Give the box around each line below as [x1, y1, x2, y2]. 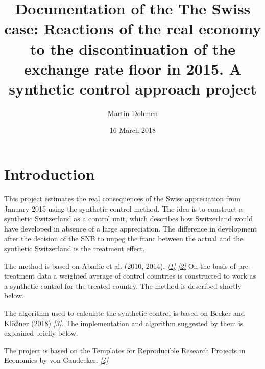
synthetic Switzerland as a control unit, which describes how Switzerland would [4, 213, 253, 224]
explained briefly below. [4, 328, 78, 338]
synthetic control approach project [9, 78, 257, 99]
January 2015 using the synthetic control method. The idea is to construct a [4, 203, 243, 214]
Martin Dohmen [107, 107, 158, 118]
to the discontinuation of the [30, 38, 236, 59]
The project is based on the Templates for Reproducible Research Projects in [4, 344, 246, 355]
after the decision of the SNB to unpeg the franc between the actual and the [4, 233, 244, 244]
